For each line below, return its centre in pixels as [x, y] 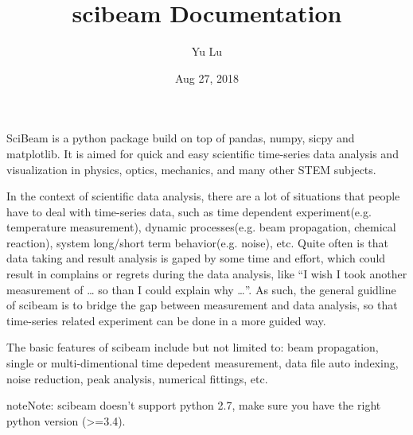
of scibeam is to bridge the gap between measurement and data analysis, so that [202, 305]
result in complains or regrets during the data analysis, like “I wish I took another [207, 274]
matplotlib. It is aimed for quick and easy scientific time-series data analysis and [203, 153]
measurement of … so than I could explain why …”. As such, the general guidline [201, 289]
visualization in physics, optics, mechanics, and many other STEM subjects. [191, 169]
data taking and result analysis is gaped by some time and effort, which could [196, 258]
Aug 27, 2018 [207, 78]
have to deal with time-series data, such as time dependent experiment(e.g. [189, 211]
